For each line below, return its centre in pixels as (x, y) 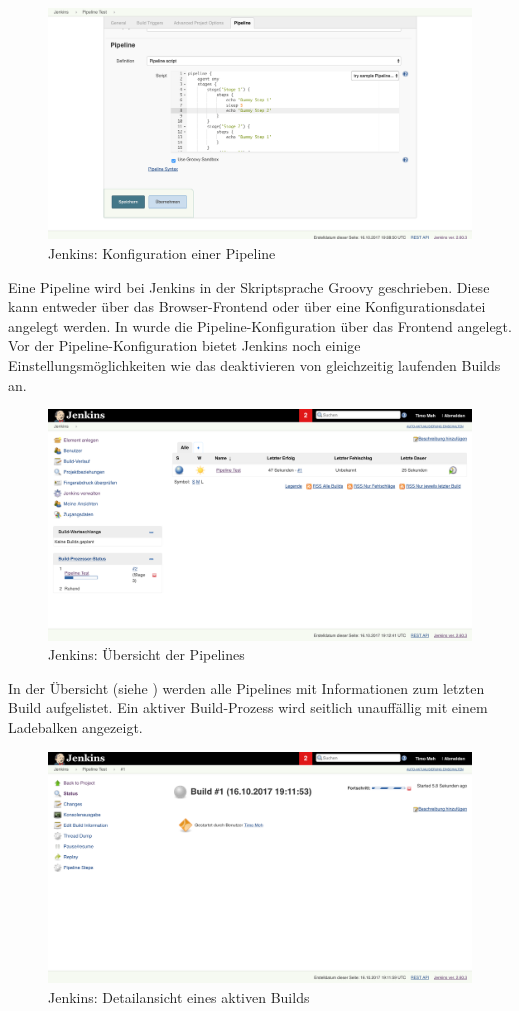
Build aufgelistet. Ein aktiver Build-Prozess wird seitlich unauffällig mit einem (248, 707)
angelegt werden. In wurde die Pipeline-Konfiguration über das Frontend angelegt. (260, 325)
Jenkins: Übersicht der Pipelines (146, 654)
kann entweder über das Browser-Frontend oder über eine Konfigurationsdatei (247, 306)
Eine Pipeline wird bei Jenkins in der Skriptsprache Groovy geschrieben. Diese (249, 286)
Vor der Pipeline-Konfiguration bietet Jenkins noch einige (184, 345)
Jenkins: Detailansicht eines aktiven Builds (179, 996)
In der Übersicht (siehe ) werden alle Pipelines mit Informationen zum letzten (246, 687)
